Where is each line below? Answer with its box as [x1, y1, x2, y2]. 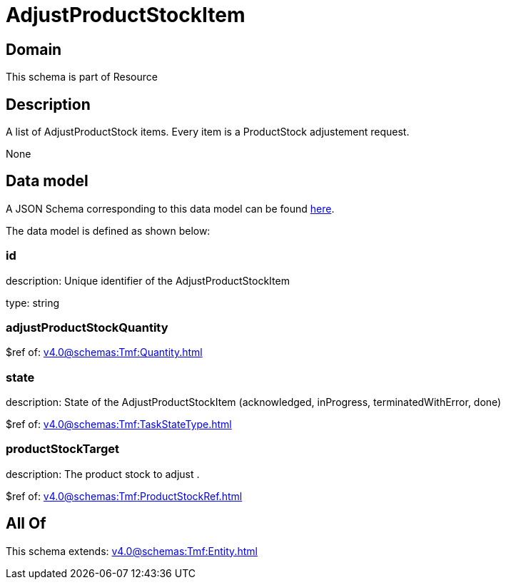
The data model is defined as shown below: [6, 224, 211, 237]
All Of [6, 514, 46, 533]
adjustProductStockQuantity [6, 320, 168, 335]
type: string [6, 296, 60, 309]
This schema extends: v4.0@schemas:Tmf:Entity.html [6, 544, 258, 557]
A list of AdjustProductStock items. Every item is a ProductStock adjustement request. [6, 126, 410, 138]
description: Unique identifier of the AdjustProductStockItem [6, 274, 290, 287]
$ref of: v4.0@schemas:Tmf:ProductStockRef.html [6, 489, 243, 502]
